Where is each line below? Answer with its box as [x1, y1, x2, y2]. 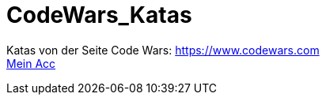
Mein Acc [6, 56, 56, 70]
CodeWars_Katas [6, 2, 192, 28]
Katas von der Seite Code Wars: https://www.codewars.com [6, 43, 320, 57]
